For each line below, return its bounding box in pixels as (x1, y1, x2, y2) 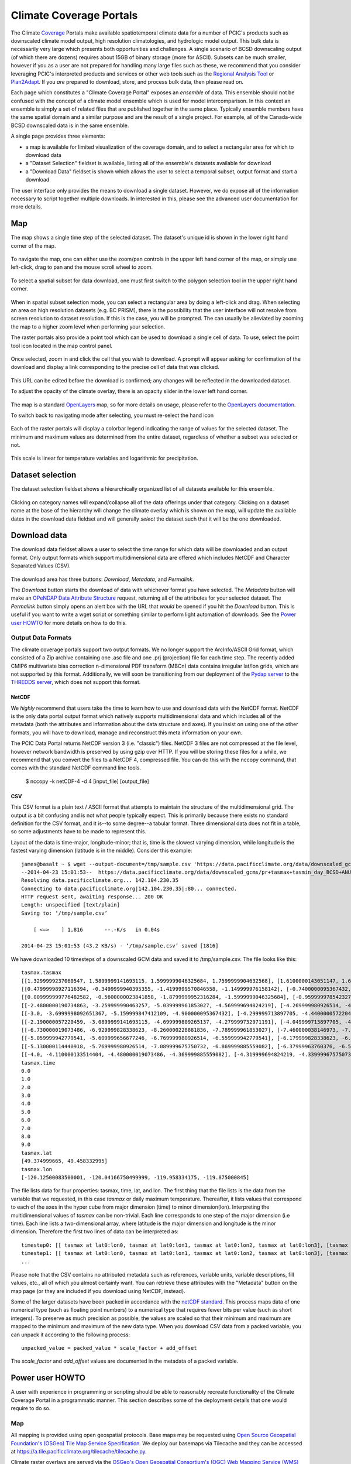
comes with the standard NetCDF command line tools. (11, 764, 142, 771)
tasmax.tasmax (21, 969, 61, 976)
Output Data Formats (11, 634, 72, 642)
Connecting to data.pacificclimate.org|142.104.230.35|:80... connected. (21, 885, 238, 892)
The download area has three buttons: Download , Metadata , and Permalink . (11, 576, 194, 583)
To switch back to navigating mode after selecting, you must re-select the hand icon (11, 412, 214, 419)
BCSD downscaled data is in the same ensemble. (11, 122, 129, 129)
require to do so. (11, 1405, 51, 1412)
